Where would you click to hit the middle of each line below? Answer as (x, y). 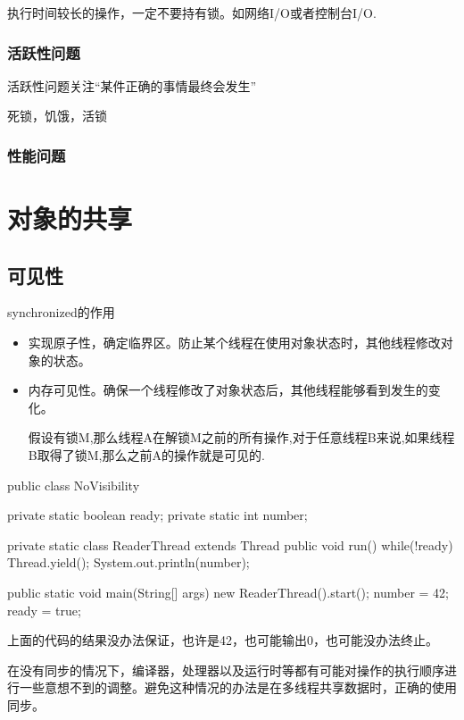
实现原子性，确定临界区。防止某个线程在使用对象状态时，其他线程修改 (234, 343)
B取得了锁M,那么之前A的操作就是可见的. (146, 454)
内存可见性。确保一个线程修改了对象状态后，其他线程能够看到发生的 (228, 390)
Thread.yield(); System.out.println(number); (128, 562)
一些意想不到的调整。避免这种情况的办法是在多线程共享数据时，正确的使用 (238, 687)
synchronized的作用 (61, 312)
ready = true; (44, 610)
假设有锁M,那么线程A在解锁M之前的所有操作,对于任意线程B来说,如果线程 (241, 437)
